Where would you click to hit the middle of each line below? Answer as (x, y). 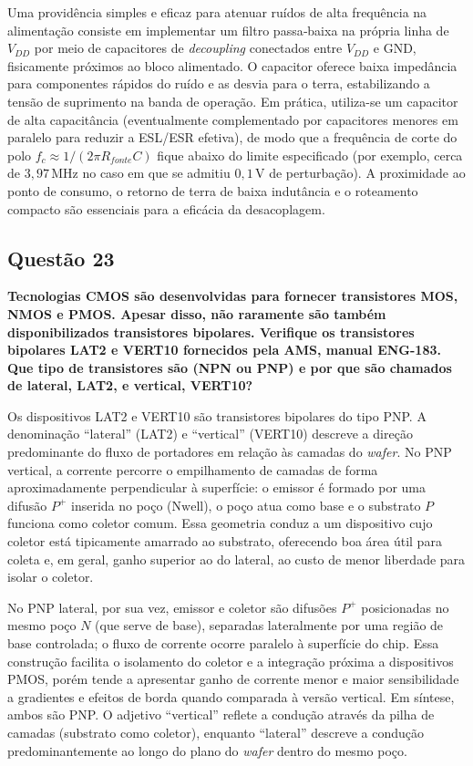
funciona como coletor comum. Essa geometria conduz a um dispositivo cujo (220, 523)
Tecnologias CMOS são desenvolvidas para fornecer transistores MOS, (233, 296)
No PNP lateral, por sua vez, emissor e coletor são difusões (172, 607)
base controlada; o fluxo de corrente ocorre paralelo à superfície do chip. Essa (223, 643)
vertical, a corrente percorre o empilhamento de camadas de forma (193, 469)
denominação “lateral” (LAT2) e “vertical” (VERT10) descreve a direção (210, 434)
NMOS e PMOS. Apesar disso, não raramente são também (197, 313)
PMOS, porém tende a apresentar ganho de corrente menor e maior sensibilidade (233, 679)
